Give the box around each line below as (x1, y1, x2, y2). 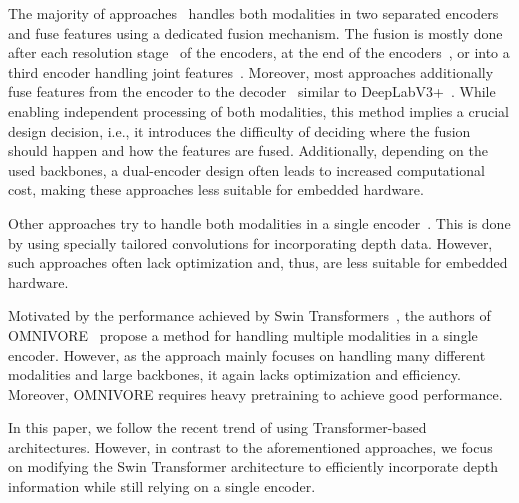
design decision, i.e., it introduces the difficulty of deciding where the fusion (8, 120, 471, 141)
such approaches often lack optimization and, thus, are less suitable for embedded (8, 252, 508, 273)
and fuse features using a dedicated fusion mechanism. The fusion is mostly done (8, 22, 503, 43)
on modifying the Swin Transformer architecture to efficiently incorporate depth (8, 456, 498, 477)
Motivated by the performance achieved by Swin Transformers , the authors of (8, 305, 491, 326)
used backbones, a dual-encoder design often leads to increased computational (8, 159, 485, 180)
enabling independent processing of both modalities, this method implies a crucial (8, 100, 510, 121)
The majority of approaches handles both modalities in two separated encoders (8, 3, 499, 23)
